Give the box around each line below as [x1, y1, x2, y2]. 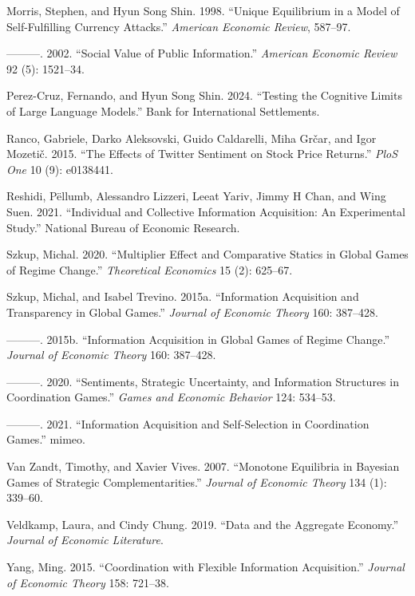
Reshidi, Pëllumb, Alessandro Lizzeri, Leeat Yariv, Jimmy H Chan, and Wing [6, 187, 386, 204]
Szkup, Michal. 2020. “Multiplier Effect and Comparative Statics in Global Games [6, 246, 409, 262]
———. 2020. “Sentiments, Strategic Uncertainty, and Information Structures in [6, 373, 399, 389]
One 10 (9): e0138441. [6, 160, 113, 177]
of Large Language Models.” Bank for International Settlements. [6, 102, 320, 119]
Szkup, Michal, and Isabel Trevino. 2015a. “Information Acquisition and [6, 288, 359, 305]
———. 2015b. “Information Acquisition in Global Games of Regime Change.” [6, 330, 390, 347]
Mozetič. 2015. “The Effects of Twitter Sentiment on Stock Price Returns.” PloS [6, 145, 398, 162]
